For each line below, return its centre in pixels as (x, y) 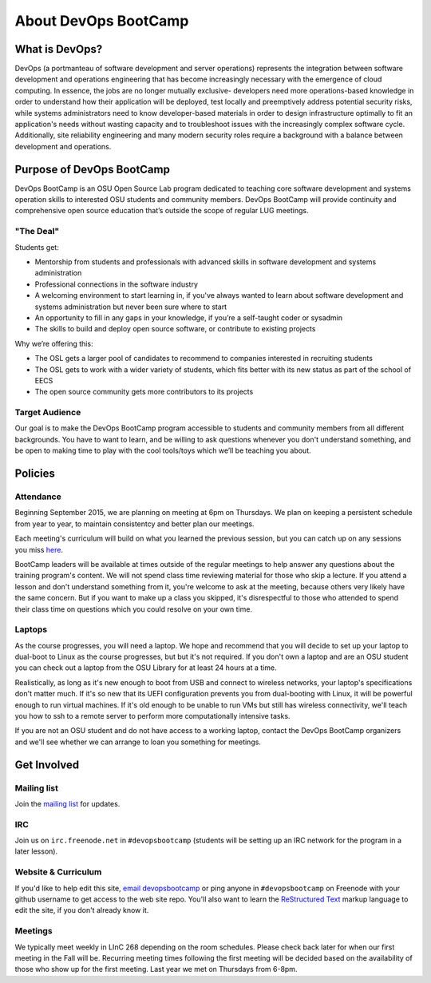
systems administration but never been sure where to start (131, 307)
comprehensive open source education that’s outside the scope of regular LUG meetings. (162, 211)
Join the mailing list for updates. (67, 803)
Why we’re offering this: (54, 343)
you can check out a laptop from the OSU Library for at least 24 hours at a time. (146, 668)
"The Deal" (37, 232)
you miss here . (39, 549)
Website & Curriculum (58, 872)
